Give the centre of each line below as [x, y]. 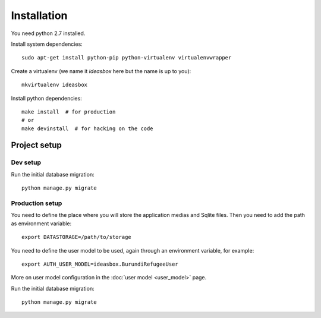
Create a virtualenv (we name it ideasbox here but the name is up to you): [101, 71]
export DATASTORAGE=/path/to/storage [77, 237]
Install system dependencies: [47, 44]
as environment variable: [41, 223]
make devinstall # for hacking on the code [88, 128]
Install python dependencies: [47, 98]
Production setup [37, 203]
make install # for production [69, 112]
